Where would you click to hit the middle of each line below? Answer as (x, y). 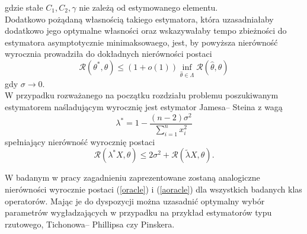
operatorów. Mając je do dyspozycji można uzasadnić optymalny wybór (135, 201)
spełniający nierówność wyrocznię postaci (80, 141)
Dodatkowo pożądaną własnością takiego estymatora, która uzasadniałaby (139, 19)
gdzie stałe (24, 7)
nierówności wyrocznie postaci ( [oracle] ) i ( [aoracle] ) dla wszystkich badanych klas (153, 189)
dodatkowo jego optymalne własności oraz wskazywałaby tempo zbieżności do (146, 31)
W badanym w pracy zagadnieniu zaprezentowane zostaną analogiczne (132, 177)
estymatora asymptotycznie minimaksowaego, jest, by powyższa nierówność (141, 42)
